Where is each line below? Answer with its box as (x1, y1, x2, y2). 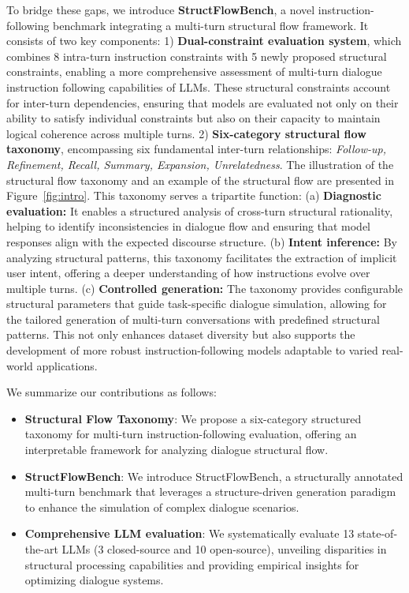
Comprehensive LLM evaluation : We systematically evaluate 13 (24, 525, 355, 542)
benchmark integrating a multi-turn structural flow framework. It (53, 17, 369, 33)
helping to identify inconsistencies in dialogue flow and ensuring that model (6, 218, 370, 235)
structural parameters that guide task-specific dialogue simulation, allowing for (6, 295, 387, 312)
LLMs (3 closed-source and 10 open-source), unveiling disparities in (61, 541, 387, 557)
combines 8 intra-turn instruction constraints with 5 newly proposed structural (6, 47, 387, 64)
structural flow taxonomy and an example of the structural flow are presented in (6, 171, 395, 188)
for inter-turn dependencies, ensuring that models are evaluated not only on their (6, 94, 399, 111)
